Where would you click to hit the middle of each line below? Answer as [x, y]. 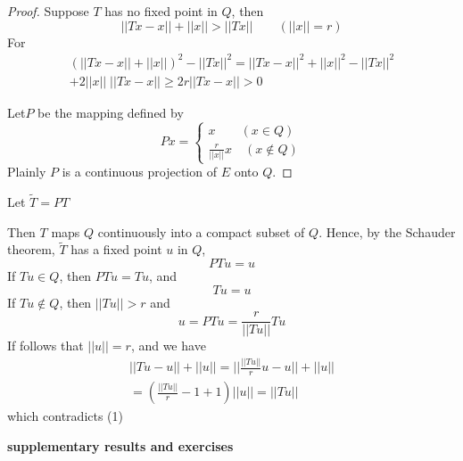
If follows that [45, 346]
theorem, [31, 249]
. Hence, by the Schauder [387, 231]
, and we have [168, 346]
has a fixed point [116, 249]
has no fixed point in [161, 11]
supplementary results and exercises [120, 445]
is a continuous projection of [139, 172]
